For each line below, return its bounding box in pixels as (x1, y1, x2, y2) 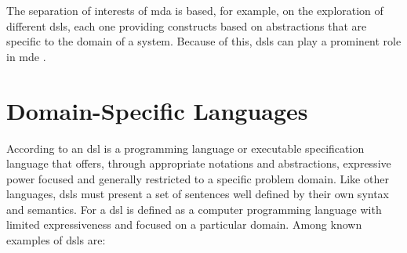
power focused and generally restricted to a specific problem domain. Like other (6, 170, 389, 186)
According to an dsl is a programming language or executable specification (6, 139, 365, 156)
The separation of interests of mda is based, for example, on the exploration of (6, 2, 383, 18)
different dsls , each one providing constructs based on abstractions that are (6, 17, 367, 34)
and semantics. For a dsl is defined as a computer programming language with (6, 201, 382, 217)
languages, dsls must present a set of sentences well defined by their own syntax (6, 186, 389, 202)
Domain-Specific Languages (6, 94, 308, 126)
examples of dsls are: (6, 232, 106, 248)
